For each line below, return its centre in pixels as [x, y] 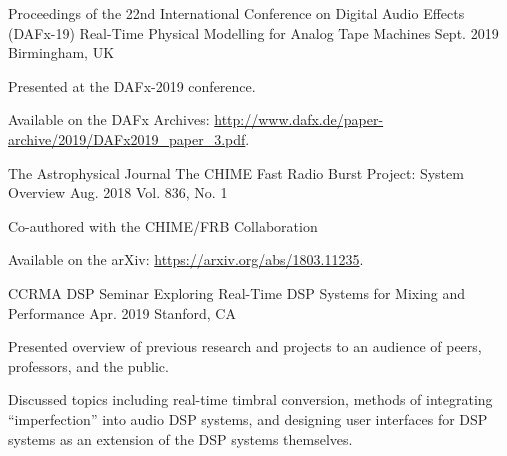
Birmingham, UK [61, 52]
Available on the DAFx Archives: [109, 119]
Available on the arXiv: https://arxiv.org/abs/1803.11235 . [186, 259]
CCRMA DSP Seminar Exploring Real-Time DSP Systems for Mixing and [237, 292]
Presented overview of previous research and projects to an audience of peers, [245, 346]
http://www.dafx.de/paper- [299, 119]
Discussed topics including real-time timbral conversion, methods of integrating [250, 399]
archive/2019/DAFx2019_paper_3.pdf [127, 138]
